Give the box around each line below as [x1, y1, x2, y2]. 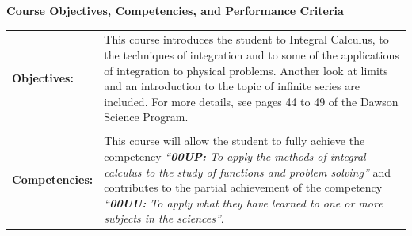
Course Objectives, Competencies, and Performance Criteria [6, 2, 344, 18]
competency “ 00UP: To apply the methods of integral [104, 148, 366, 164]
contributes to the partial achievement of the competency [104, 179, 383, 196]
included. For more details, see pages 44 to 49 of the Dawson [104, 93, 399, 109]
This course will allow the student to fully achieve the [104, 132, 365, 149]
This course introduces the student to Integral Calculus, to [104, 31, 389, 48]
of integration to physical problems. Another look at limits [104, 62, 388, 78]
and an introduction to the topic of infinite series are [104, 78, 360, 94]
